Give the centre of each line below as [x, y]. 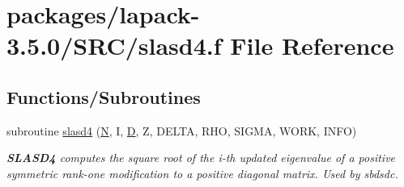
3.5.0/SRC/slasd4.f [114, 46]
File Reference [312, 46]
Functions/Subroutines [104, 96]
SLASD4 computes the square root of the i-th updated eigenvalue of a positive [201, 158]
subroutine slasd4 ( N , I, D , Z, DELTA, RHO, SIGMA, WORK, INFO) [182, 130]
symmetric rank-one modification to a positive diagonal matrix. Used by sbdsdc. [202, 173]
